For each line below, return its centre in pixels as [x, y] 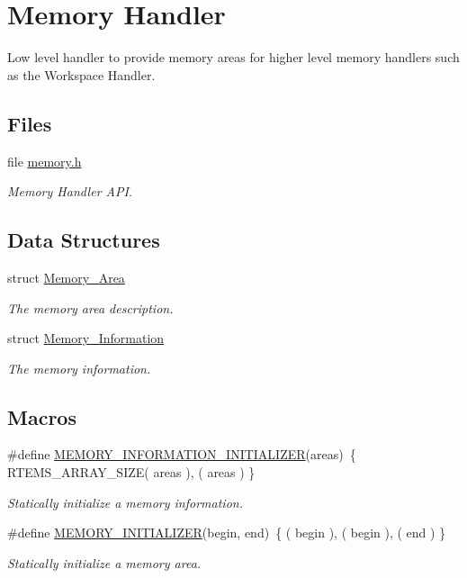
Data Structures [84, 240]
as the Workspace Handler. [81, 74]
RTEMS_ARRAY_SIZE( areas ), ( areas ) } [131, 472]
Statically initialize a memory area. [104, 562]
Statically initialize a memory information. [125, 502]
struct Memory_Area [66, 277]
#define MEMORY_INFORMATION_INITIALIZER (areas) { [182, 454]
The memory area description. [90, 307]
